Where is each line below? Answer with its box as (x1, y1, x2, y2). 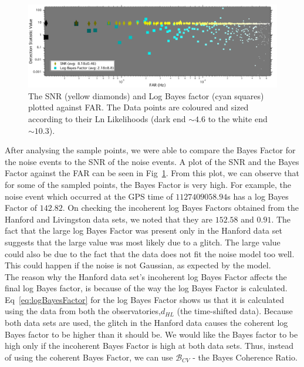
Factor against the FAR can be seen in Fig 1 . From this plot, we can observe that (5, 167, 299, 179)
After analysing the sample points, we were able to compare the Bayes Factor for (5, 144, 296, 156)
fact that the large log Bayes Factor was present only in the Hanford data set (5, 224, 282, 237)
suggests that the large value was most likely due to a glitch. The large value (5, 235, 281, 248)
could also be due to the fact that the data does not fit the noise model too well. (5, 247, 295, 260)
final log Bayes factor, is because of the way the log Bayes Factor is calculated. (5, 282, 288, 294)
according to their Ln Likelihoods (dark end (28, 112, 186, 124)
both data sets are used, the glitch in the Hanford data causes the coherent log (5, 317, 288, 329)
